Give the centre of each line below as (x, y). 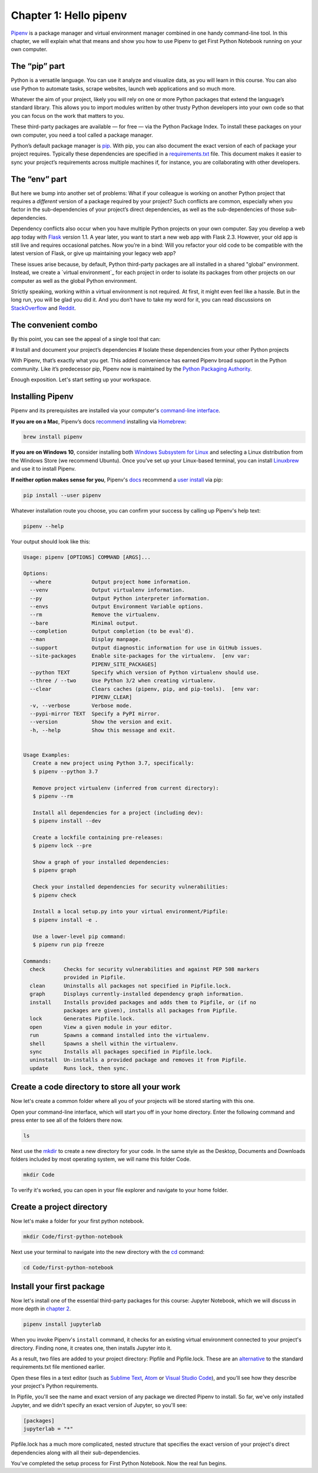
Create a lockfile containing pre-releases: (98, 837)
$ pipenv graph (54, 870)
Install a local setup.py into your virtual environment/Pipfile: (130, 911)
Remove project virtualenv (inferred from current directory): (126, 788)
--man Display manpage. (85, 640)
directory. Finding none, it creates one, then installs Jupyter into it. (91, 1348)
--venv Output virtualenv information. (107, 590)
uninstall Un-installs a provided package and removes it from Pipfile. (138, 1060)
